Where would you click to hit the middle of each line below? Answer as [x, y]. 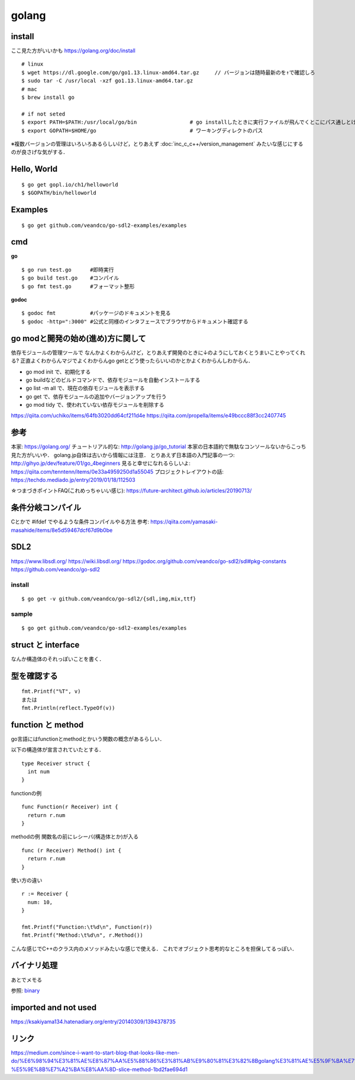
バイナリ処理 [34, 965]
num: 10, [40, 902]
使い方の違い [27, 880]
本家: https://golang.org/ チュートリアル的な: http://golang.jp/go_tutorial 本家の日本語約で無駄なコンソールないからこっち [159, 446]
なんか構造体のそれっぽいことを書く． [58, 659]
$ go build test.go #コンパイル [70, 278]
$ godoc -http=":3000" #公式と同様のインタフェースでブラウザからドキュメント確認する [135, 322]
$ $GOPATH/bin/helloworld [59, 193]
